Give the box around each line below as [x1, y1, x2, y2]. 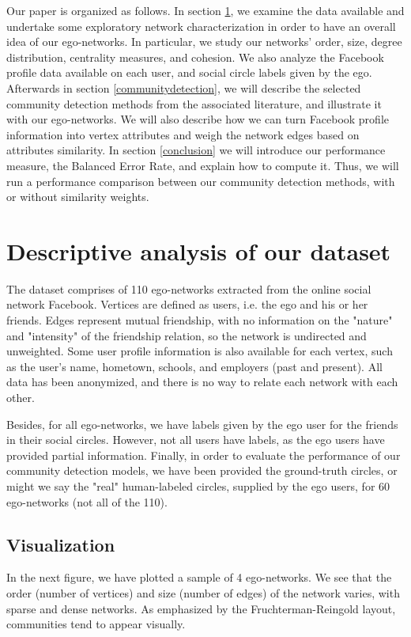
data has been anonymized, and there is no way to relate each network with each [6, 373, 398, 390]
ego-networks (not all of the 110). [6, 493, 168, 510]
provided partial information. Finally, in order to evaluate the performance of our [6, 446, 401, 463]
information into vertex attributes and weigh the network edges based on [6, 126, 360, 142]
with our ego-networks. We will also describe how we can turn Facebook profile [6, 111, 389, 127]
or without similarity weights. [6, 188, 149, 205]
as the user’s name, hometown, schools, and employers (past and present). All [6, 358, 383, 374]
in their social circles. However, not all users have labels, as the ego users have [6, 431, 385, 448]
